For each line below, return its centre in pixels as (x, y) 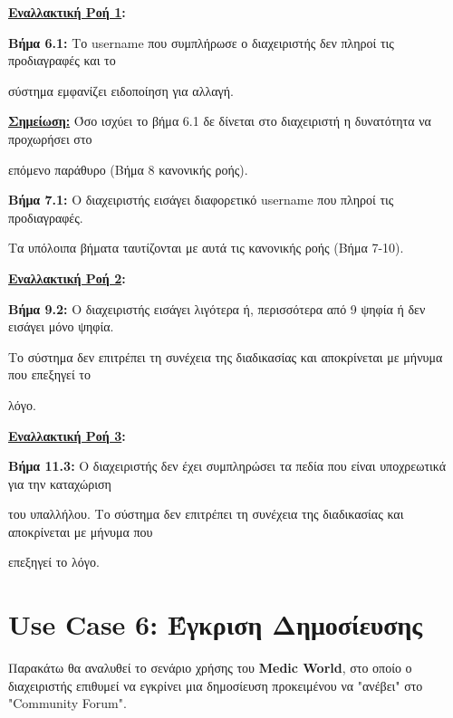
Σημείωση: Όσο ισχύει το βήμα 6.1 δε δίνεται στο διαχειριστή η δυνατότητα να (220, 121)
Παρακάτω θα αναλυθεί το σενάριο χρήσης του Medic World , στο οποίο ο (210, 668)
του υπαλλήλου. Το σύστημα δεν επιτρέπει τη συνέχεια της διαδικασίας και (206, 514)
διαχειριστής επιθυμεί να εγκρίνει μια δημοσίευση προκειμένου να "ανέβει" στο (216, 685)
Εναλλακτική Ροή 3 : (67, 435)
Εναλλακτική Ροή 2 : (67, 278)
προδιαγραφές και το (62, 60)
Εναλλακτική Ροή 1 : (67, 12)
